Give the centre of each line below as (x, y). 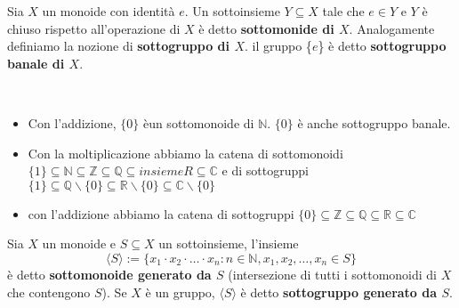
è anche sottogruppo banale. (374, 122)
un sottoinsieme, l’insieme (229, 243)
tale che (343, 11)
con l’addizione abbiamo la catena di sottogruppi (161, 213)
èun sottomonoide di (198, 122)
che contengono (49, 292)
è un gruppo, (180, 292)
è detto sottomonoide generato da (109, 274)
